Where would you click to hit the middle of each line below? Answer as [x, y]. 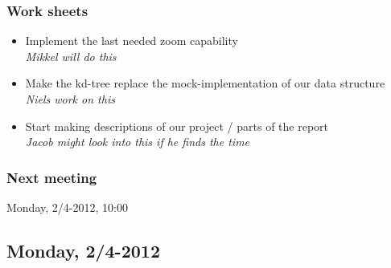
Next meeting [52, 177]
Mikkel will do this [71, 56]
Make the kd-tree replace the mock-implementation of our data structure [205, 83]
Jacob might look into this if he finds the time [138, 142]
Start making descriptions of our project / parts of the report [177, 126]
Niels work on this [70, 99]
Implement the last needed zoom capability [132, 41]
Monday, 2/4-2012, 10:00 [67, 207]
